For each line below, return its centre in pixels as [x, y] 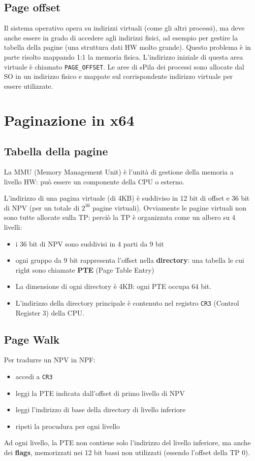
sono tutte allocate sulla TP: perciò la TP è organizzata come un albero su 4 [120, 217]
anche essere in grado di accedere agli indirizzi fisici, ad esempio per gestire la [121, 37]
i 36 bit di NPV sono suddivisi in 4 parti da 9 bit [90, 243]
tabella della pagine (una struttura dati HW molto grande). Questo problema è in [127, 47]
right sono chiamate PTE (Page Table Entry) [85, 269]
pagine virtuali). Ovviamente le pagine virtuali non [170, 207]
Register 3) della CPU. [50, 312]
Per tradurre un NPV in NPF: [50, 360]
